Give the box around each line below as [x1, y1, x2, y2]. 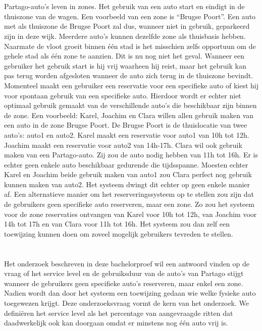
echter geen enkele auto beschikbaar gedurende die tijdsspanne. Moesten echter [4, 159, 248, 170]
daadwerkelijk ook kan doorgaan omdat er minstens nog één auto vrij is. [4, 317, 228, 328]
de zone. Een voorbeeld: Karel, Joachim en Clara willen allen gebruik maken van [4, 109, 254, 120]
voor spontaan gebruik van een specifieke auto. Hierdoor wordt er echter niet [4, 90, 241, 100]
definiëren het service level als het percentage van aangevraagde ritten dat [4, 307, 233, 318]
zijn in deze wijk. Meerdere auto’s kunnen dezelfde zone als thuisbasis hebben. [4, 30, 246, 41]
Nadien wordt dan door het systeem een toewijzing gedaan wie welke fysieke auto [4, 288, 256, 298]
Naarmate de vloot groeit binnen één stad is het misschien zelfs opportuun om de [4, 40, 256, 51]
